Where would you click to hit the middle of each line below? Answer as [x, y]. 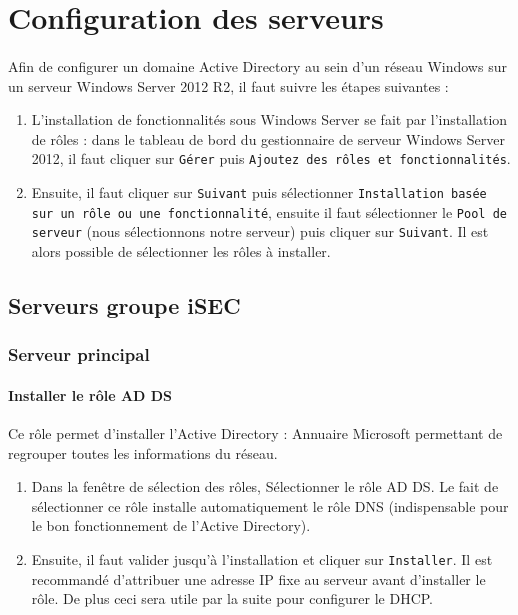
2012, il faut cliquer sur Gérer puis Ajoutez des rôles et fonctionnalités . [271, 158]
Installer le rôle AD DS [90, 394]
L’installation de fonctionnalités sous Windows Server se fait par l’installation [269, 119]
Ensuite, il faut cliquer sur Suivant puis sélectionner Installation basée [259, 192]
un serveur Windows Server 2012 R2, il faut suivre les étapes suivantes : [228, 85]
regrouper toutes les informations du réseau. [143, 452]
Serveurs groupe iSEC [124, 304]
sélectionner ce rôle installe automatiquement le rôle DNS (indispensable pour [270, 505]
